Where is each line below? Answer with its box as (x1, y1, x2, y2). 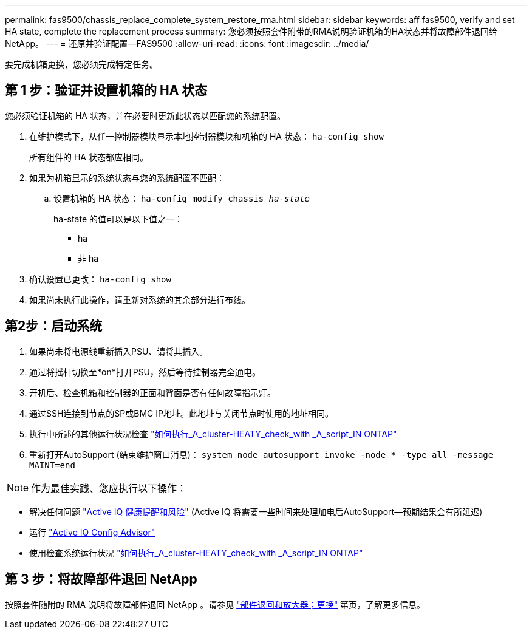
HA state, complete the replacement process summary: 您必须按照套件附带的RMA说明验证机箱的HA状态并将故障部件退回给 (5, 26, 497, 36)
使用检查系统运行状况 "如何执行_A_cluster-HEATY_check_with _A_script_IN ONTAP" (29, 547, 363, 558)
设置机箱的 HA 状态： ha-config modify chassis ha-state (53, 193, 310, 203)
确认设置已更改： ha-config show (29, 273, 171, 284)
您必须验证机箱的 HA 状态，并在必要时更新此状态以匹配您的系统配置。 (5, 110, 285, 121)
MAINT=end (29, 460, 75, 470)
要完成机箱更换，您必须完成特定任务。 (5, 59, 158, 69)
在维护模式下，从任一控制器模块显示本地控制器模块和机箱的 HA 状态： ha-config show (29, 131, 384, 141)
